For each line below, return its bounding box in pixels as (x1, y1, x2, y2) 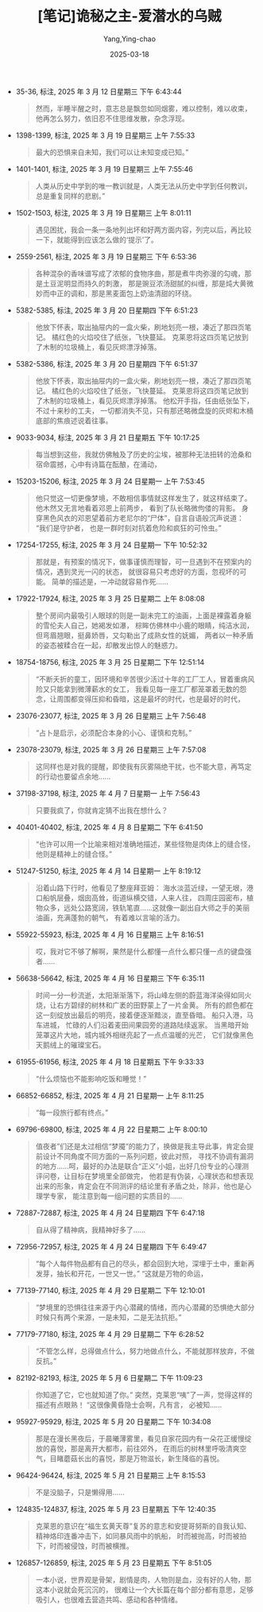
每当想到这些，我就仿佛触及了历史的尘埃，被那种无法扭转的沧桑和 (35, 449, 252, 459)
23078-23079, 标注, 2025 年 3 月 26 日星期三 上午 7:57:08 (15, 744, 207, 754)
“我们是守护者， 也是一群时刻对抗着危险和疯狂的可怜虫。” (35, 522, 222, 533)
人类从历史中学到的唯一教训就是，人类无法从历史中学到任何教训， (35, 181, 252, 191)
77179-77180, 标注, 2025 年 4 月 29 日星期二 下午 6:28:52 (15, 1329, 204, 1338)
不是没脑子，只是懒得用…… (35, 1487, 125, 1497)
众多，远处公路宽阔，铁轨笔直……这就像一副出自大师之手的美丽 (42, 903, 250, 912)
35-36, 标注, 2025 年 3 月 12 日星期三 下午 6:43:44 (15, 87, 183, 96)
